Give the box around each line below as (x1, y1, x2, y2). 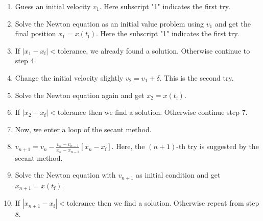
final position (15, 28, 56, 39)
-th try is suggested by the (176, 141, 259, 152)
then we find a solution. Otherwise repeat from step (97, 198, 259, 208)
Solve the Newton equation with (15, 169, 116, 180)
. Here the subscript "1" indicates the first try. (95, 28, 240, 39)
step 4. (15, 55, 36, 66)
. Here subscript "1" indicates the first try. (99, 1, 230, 11)
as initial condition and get (136, 169, 221, 180)
